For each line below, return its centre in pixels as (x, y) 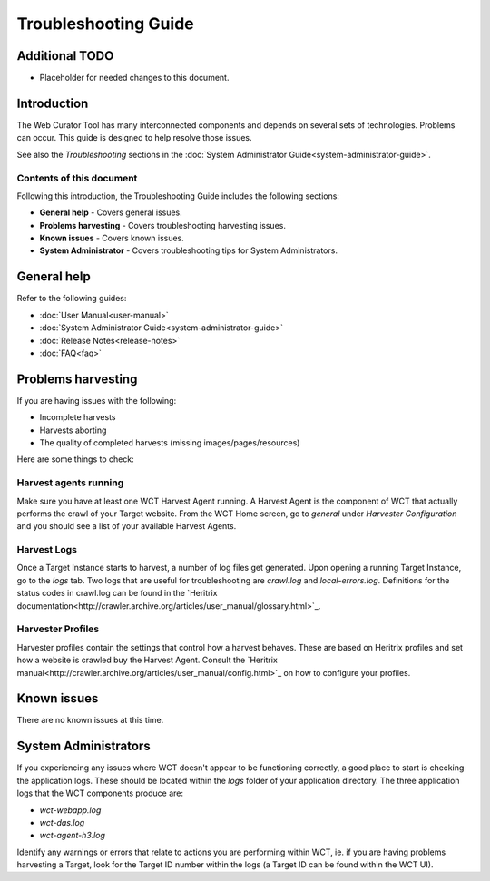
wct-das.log (62, 822)
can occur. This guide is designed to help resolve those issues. (134, 138)
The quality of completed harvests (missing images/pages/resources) (170, 443)
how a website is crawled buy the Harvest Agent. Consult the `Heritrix (147, 660)
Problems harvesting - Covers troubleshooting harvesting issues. (162, 225)
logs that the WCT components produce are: (100, 793)
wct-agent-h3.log (73, 836)
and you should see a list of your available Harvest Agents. (127, 526)
